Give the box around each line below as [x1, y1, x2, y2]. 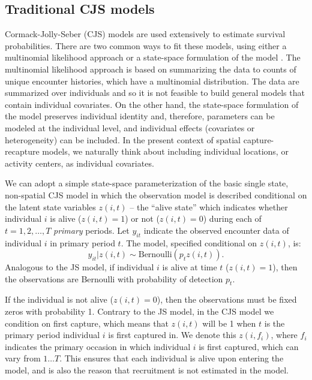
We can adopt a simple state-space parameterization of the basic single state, [5, 177, 289, 189]
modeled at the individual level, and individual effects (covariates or [5, 121, 255, 134]
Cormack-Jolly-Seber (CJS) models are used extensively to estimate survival [5, 28, 286, 40]
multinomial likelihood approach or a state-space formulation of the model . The [5, 51, 301, 64]
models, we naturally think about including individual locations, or [42, 145, 289, 158]
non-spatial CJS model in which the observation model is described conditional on [5, 188, 307, 201]
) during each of [203, 212, 262, 225]
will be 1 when [202, 316, 256, 329]
